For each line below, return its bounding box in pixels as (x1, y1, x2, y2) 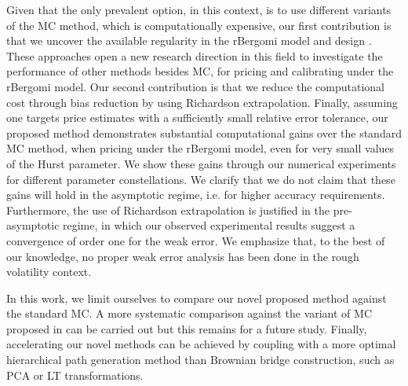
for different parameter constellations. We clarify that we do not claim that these (6, 171, 395, 187)
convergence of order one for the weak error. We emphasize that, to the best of (6, 232, 385, 248)
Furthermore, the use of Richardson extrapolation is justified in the (6, 201, 330, 218)
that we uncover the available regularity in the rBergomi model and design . (6, 32, 372, 49)
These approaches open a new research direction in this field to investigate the (6, 47, 383, 64)
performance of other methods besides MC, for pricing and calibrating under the (6, 63, 394, 79)
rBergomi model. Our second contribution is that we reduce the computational (6, 78, 384, 94)
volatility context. (6, 263, 92, 280)
